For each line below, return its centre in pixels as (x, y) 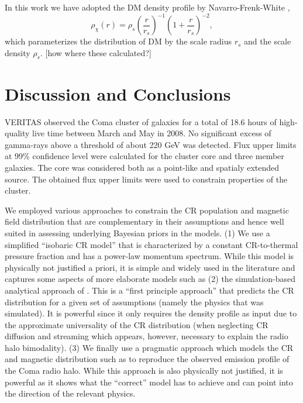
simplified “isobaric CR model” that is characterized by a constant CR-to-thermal (151, 244)
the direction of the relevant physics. (70, 393)
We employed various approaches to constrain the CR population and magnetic (147, 210)
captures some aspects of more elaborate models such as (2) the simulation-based (150, 279)
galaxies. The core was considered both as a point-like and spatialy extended (142, 167)
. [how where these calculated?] (96, 52)
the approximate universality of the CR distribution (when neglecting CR (137, 324)
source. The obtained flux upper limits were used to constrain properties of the (146, 179)
